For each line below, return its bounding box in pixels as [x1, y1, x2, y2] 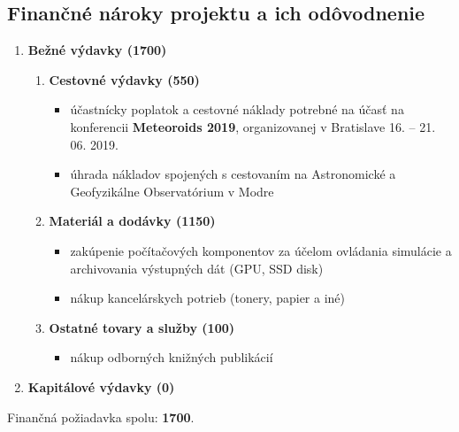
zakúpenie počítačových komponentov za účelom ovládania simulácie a [70, 241, 452, 259]
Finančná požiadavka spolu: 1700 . [7, 407, 195, 426]
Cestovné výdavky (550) [49, 70, 200, 89]
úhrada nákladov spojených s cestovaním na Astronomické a [70, 165, 396, 183]
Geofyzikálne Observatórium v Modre [70, 181, 274, 200]
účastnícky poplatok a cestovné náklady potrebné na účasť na [70, 100, 404, 119]
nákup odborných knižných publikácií [70, 348, 273, 366]
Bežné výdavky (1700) [27, 41, 167, 59]
